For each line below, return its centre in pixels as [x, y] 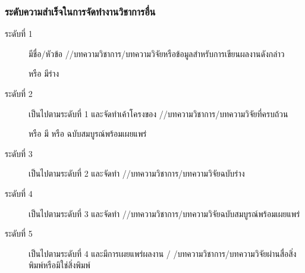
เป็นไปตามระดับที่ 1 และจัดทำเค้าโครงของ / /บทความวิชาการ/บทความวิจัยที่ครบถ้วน [158, 113]
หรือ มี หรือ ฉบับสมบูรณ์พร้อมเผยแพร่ [88, 134]
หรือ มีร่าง [44, 73]
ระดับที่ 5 [19, 233]
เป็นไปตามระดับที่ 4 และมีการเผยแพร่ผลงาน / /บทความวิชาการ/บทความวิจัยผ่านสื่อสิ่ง [163, 253]
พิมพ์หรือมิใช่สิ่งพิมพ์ [59, 265]
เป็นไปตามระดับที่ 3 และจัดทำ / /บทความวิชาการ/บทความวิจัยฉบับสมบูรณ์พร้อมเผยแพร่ [164, 213]
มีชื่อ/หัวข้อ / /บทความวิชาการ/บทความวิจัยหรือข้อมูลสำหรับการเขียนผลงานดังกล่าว [157, 53]
